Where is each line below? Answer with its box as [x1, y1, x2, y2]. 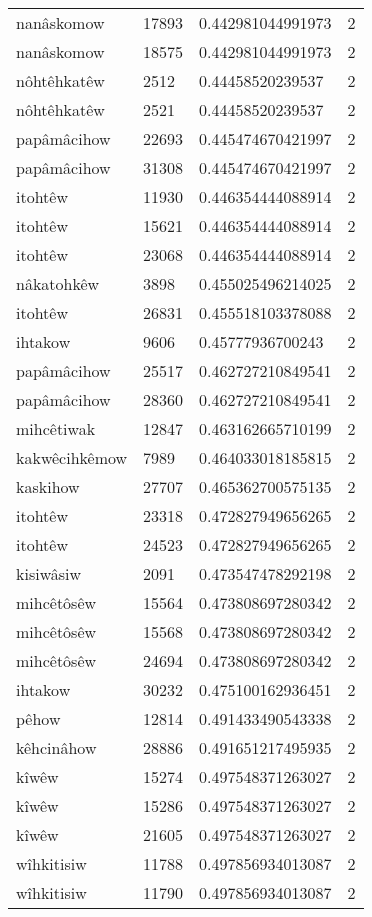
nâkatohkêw [16, 272, 100, 295]
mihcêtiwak [16, 417, 96, 440]
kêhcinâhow [16, 736, 97, 759]
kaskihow [16, 475, 80, 498]
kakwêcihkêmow [16, 446, 128, 469]
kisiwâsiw [16, 562, 82, 585]
